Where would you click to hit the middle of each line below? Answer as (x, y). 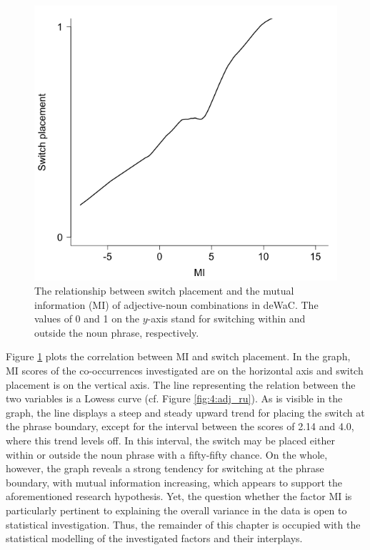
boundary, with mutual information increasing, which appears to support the (174, 482)
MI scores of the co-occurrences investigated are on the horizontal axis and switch (185, 371)
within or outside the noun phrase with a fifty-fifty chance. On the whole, (167, 454)
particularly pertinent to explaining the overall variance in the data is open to (176, 510)
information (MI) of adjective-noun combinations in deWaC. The (176, 304)
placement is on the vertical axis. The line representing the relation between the (181, 384)
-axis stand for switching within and (226, 319)
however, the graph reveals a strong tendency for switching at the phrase (165, 468)
